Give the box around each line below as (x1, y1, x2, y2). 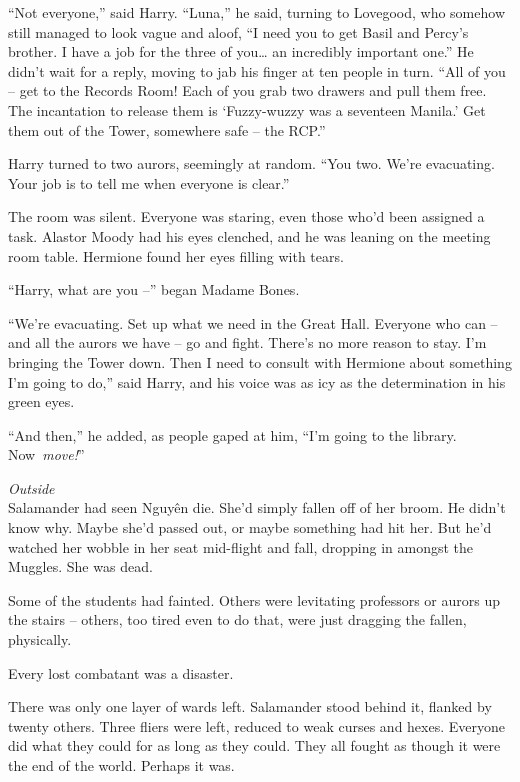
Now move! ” (8, 444, 85, 465)
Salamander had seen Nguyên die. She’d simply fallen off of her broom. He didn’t (8, 497, 506, 518)
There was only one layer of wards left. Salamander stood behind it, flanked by (8, 696, 492, 717)
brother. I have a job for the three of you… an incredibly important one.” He (8, 41, 474, 62)
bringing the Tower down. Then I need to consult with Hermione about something (8, 351, 512, 372)
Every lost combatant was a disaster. (8, 662, 234, 683)
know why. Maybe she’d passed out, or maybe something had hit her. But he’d (8, 517, 492, 538)
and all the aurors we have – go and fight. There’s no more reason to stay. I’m (8, 332, 487, 353)
